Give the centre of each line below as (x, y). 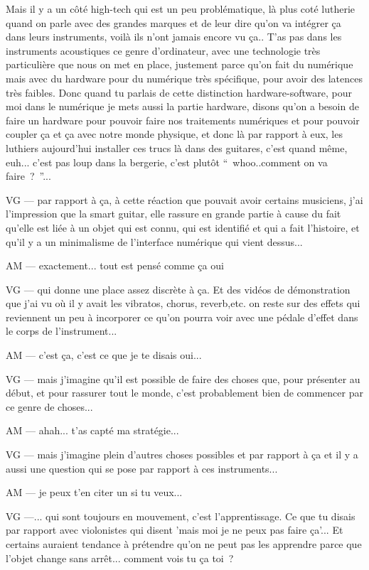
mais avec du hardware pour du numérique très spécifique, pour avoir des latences (184, 78)
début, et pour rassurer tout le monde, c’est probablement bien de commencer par (184, 393)
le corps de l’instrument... (61, 331)
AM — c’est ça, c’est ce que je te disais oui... (104, 355)
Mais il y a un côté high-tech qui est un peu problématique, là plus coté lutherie (181, 9)
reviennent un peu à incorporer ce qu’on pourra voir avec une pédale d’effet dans (182, 317)
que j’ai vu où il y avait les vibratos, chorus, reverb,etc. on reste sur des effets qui (183, 303)
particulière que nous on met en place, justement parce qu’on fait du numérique (180, 64)
